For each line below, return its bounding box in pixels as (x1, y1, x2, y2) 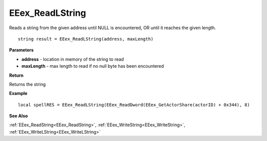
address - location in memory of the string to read (21, 56, 124, 62)
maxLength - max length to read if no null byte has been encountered (21, 63, 164, 69)
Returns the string (9, 81, 46, 87)
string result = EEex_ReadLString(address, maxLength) (18, 36, 154, 42)
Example (9, 91, 28, 96)
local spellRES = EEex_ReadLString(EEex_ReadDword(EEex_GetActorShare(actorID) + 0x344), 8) (18, 102, 250, 107)
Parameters (9, 47, 34, 53)
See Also (9, 113, 28, 119)
